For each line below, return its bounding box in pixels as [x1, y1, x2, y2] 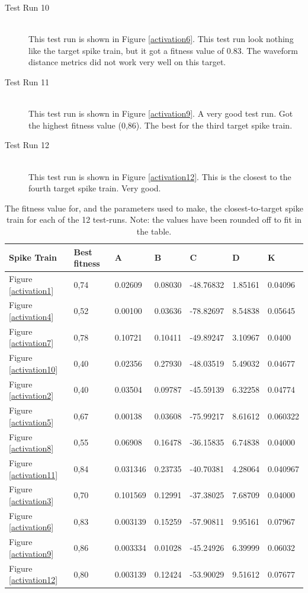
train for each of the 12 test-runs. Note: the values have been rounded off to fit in [6, 213, 302, 226]
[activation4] [9, 310, 54, 322]
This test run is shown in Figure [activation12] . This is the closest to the [28, 170, 291, 182]
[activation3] [9, 495, 54, 507]
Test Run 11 [5, 75, 49, 88]
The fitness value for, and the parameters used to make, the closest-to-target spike [5, 201, 303, 214]
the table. [136, 225, 172, 237]
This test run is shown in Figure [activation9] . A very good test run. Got [28, 107, 293, 120]
